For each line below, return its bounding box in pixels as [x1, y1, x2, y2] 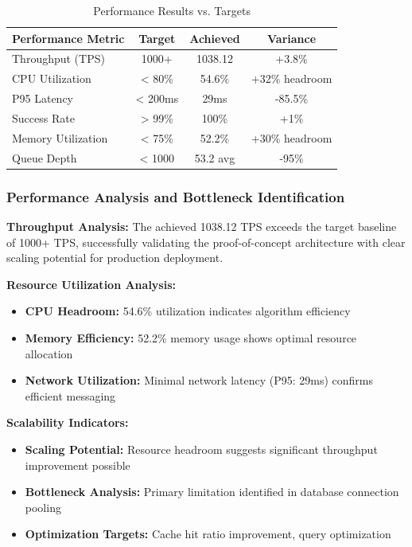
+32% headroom [251, 70, 332, 87]
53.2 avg [194, 149, 235, 166]
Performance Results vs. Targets [93, 2, 251, 18]
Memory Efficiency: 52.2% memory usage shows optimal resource [25, 329, 357, 346]
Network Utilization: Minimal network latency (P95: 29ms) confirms [25, 372, 374, 389]
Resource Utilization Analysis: [6, 275, 176, 292]
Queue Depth [12, 149, 77, 166]
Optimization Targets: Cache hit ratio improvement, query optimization [25, 526, 391, 542]
